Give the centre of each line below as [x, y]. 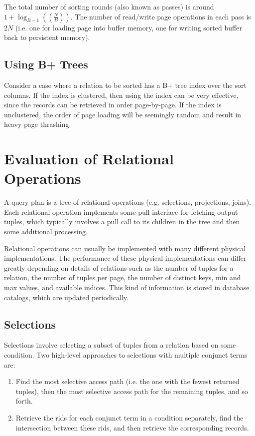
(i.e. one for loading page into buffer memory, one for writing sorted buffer [128, 27]
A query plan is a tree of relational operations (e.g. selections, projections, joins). [128, 202]
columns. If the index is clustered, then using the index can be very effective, [121, 95]
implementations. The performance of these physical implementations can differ [125, 258]
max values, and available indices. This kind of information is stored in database [127, 287]
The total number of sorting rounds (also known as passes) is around [109, 6]
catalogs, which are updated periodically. [66, 297]
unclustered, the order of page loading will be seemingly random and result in [123, 114]
